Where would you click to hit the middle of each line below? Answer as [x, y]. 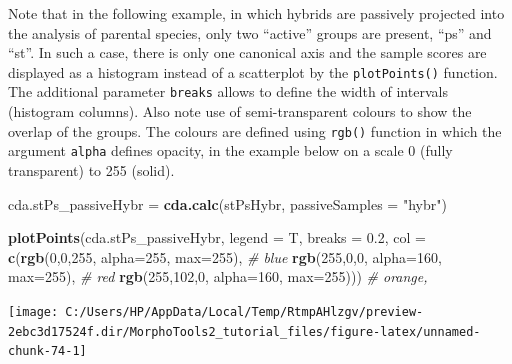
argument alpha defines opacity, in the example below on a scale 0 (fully [230, 150]
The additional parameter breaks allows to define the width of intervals [228, 91]
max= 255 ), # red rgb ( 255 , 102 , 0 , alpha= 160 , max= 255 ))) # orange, [218, 276]
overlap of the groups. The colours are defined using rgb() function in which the [255, 130]
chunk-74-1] [47, 351]
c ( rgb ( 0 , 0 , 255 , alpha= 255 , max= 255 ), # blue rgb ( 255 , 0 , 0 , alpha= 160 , [225, 256]
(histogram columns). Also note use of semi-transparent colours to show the [240, 111]
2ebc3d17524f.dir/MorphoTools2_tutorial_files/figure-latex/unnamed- [244, 331]
